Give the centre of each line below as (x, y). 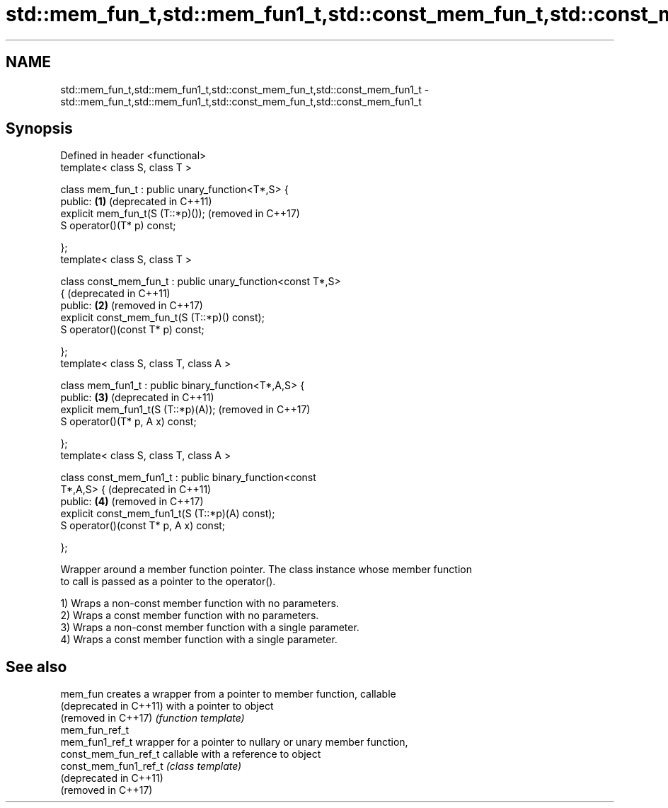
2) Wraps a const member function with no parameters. (190, 616)
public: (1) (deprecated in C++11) (136, 202)
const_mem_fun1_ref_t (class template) (151, 766)
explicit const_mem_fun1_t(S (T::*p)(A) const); (168, 514)
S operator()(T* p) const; (118, 226)
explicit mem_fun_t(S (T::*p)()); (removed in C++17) (180, 214)
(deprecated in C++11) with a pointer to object (167, 706)
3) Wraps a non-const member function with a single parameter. (210, 628)
